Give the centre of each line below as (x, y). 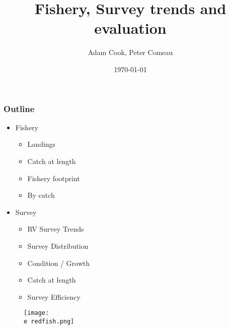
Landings (42, 144)
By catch (41, 195)
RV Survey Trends (56, 229)
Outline (19, 108)
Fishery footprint (54, 178)
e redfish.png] (49, 321)
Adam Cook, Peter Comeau (130, 52)
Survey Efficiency (54, 296)
